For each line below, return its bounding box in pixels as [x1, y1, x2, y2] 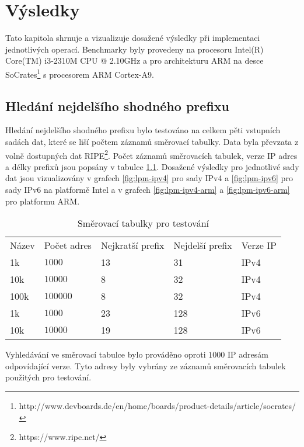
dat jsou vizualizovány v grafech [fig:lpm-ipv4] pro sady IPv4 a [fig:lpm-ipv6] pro [5, 172, 293, 184]
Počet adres [44, 238, 92, 252]
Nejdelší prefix [173, 238, 232, 252]
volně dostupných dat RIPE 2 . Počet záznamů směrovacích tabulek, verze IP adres [5, 147, 298, 161]
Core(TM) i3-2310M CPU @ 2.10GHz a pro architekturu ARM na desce [5, 54, 264, 67]
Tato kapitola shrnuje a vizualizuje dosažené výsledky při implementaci [5, 32, 260, 44]
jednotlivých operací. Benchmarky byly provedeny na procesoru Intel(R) [5, 43, 264, 55]
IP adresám [227, 348, 268, 361]
